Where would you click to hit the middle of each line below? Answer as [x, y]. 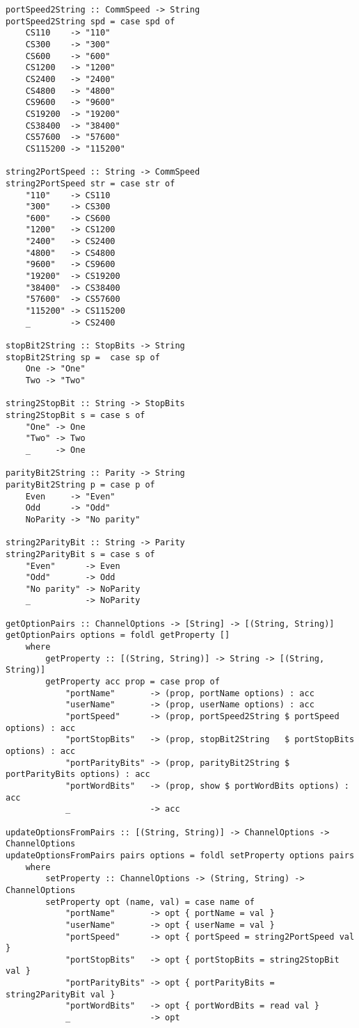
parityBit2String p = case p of [80, 484]
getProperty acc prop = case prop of [133, 682]
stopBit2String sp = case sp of [83, 357]
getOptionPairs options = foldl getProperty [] [118, 635]
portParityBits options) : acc [78, 774]
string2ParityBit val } [61, 994]
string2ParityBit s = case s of [80, 554]
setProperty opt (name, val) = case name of [150, 902]
